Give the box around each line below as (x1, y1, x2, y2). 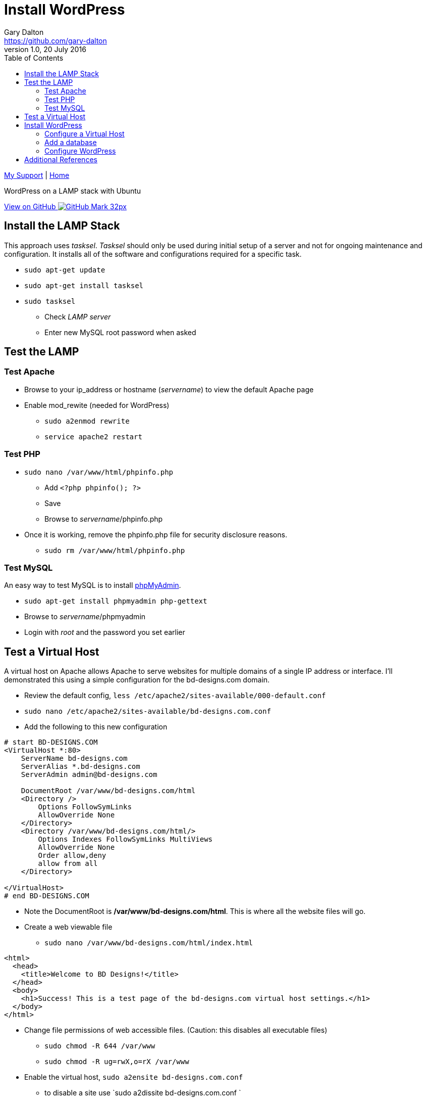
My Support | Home (4, 170, 70, 179)
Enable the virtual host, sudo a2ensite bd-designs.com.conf (24, 1073, 243, 1082)
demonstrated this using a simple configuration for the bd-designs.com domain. (4, 675, 270, 684)
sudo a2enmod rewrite (44, 417, 130, 425)
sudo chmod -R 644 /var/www (44, 1042, 155, 1050)
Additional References (24, 155, 97, 164)
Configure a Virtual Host (44, 129, 125, 138)
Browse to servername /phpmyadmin (24, 612, 146, 621)
